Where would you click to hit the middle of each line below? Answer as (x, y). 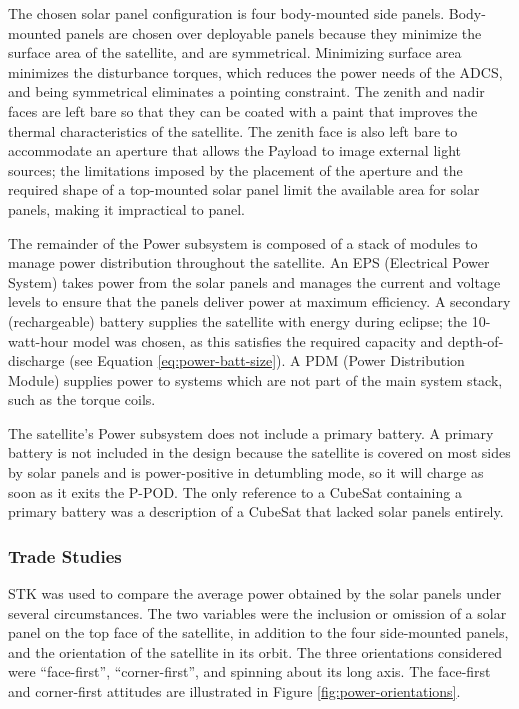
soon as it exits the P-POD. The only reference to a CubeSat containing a (235, 491)
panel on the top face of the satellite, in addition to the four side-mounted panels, (258, 632)
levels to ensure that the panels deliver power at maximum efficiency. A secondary (259, 301)
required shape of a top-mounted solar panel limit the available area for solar (244, 189)
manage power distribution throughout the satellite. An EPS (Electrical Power (249, 262)
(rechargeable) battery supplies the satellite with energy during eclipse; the (238, 320)
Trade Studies (65, 555)
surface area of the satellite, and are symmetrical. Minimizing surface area (235, 52)
